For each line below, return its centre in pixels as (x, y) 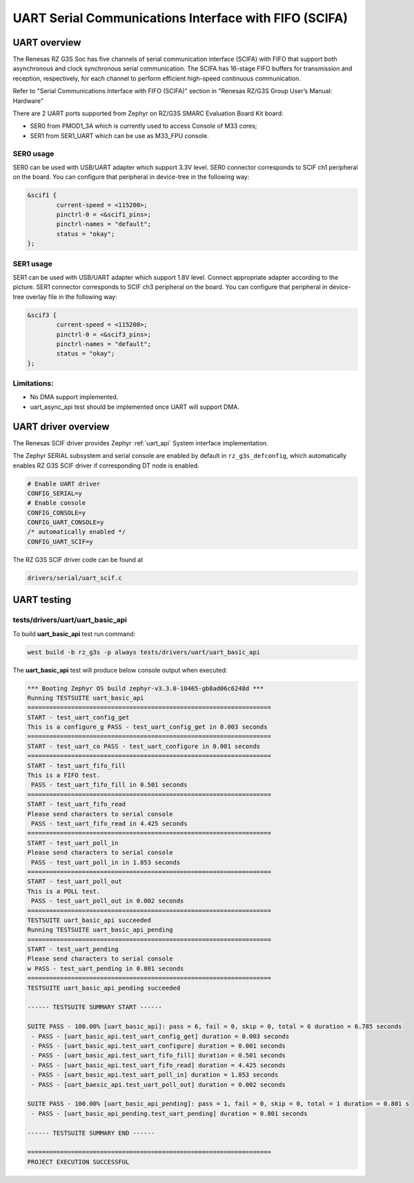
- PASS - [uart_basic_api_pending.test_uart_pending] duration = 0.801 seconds (169, 1113)
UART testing (42, 600)
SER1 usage (33, 264)
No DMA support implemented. (74, 397)
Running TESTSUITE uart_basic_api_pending (100, 930)
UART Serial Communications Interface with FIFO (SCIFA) (180, 18)
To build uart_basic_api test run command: (74, 634)
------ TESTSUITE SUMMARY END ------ (91, 1133)
